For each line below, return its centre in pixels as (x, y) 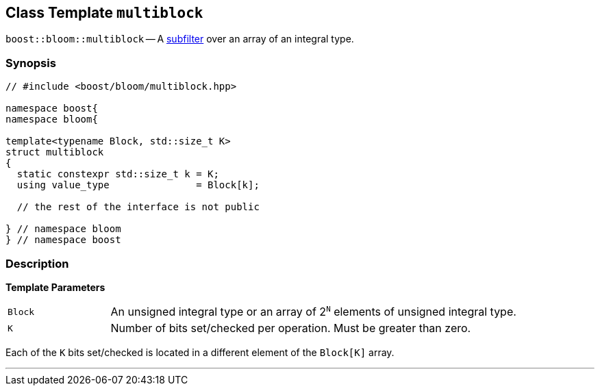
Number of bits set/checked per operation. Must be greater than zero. (291, 328)
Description (37, 263)
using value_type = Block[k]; (138, 185)
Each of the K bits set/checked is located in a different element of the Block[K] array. (200, 353)
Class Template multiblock (104, 13)
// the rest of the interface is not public (138, 207)
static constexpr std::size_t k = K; (118, 174)
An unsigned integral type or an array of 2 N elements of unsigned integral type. (313, 312)
